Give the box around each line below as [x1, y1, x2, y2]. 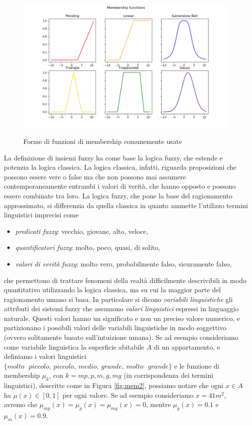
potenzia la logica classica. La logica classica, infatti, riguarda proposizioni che [4, 162, 236, 172]
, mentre [146, 399, 171, 409]
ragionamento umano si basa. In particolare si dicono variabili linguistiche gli [4, 294, 233, 304]
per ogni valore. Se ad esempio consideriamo [63, 390, 194, 400]
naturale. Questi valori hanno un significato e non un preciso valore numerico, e [4, 313, 240, 323]
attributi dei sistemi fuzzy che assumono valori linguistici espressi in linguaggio [4, 303, 239, 314]
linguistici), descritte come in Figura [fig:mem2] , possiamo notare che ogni [4, 380, 223, 390]
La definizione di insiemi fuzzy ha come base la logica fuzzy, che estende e [4, 152, 223, 162]
